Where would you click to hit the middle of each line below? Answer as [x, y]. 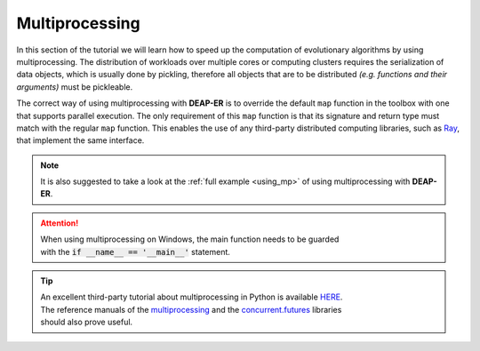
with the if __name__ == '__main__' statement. [136, 251]
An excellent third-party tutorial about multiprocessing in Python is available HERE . [192, 297]
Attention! [60, 223]
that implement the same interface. [80, 140]
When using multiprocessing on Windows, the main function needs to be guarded [190, 239]
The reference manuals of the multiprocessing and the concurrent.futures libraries [191, 309]
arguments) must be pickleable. [75, 87]
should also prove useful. [87, 322]
